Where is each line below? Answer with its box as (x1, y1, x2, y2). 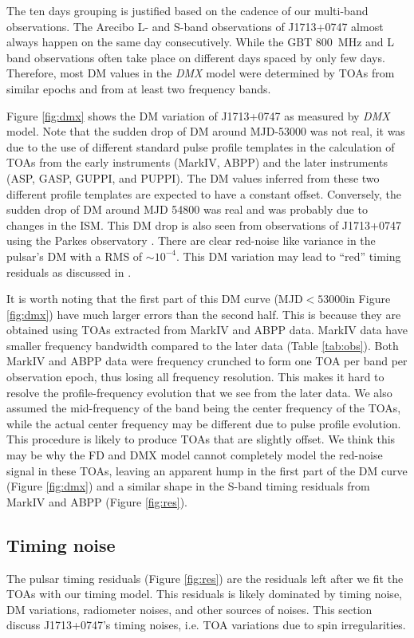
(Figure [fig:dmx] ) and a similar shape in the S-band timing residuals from (6, 478, 370, 494)
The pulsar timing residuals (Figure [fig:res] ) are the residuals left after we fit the (6, 569, 404, 586)
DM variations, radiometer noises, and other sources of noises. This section (6, 601, 373, 617)
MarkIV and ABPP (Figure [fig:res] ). (6, 493, 187, 510)
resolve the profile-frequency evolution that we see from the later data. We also (6, 384, 392, 400)
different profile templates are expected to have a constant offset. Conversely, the (6, 185, 402, 202)
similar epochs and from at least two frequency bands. (6, 80, 271, 96)
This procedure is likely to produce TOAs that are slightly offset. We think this (6, 431, 396, 447)
